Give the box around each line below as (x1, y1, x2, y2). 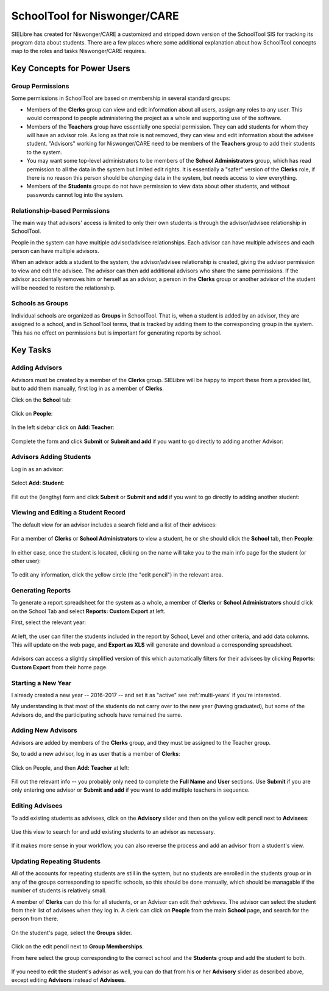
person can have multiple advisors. (11, 247, 100, 255)
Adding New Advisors (11, 726, 77, 734)
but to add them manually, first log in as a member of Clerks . (11, 385, 164, 392)
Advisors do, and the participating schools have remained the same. (11, 711, 183, 719)
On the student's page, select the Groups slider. (11, 929, 132, 936)
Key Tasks (11, 345, 52, 355)
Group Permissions (11, 82, 69, 91)
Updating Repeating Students (11, 857, 101, 865)
